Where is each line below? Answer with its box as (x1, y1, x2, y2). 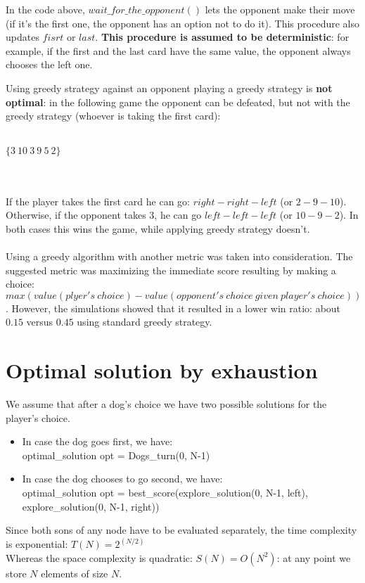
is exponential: (6, 537, 68, 551)
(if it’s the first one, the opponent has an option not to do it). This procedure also (6, 15, 359, 30)
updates (6, 30, 39, 44)
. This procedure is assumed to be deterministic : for (95, 30, 350, 44)
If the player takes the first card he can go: (6, 193, 190, 208)
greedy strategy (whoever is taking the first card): (6, 108, 221, 123)
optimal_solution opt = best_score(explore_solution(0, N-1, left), (22, 485, 308, 499)
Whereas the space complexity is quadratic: (6, 550, 193, 565)
